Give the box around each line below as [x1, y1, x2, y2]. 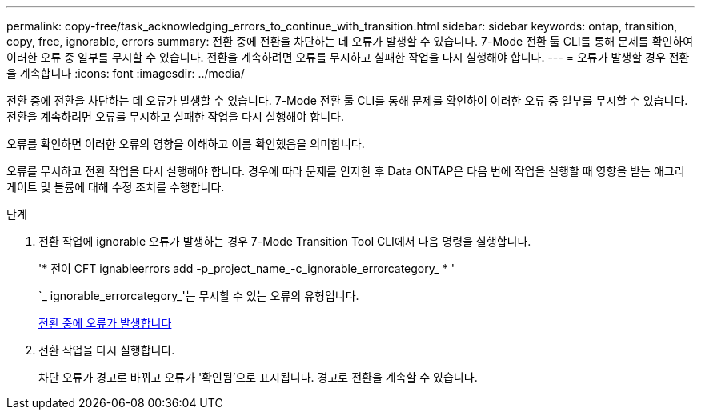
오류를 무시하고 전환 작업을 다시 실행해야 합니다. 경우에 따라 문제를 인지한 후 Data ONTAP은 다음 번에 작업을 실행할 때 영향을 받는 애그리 [6, 164, 685, 178]
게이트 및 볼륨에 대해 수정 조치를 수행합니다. [6, 180, 225, 194]
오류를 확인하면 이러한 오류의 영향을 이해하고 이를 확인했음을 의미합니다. [6, 137, 365, 150]
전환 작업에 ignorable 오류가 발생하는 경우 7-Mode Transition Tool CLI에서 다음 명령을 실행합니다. [38, 234, 531, 248]
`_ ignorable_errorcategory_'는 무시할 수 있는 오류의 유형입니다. [38, 289, 359, 302]
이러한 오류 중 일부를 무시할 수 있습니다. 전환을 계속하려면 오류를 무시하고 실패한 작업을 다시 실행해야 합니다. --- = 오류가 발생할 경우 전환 [6, 50, 690, 64]
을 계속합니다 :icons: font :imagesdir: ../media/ [6, 66, 245, 80]
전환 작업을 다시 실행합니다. [38, 343, 175, 357]
